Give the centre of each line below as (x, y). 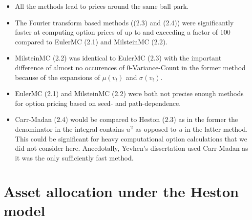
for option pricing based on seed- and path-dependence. (98, 103)
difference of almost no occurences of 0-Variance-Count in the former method (130, 67)
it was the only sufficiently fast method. (74, 157)
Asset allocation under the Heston (121, 191)
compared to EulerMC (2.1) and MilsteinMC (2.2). (91, 41)
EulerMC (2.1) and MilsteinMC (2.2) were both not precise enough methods (129, 93)
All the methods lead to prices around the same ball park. (102, 6)
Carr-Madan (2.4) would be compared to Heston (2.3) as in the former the (126, 119)
